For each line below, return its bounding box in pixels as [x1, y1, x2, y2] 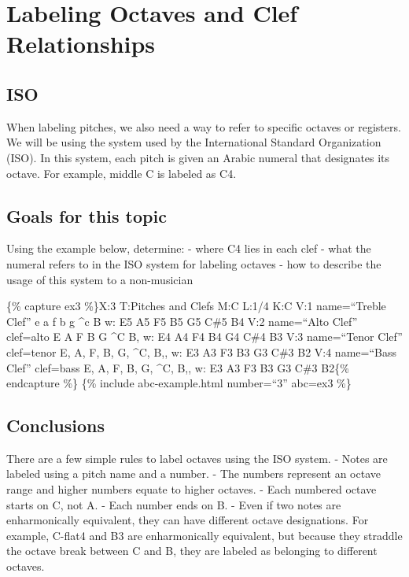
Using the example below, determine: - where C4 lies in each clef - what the [6, 240, 371, 257]
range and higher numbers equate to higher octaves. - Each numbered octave [6, 481, 377, 497]
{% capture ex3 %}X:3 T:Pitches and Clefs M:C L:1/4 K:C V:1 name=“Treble [6, 298, 386, 314]
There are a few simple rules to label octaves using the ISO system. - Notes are [6, 449, 388, 466]
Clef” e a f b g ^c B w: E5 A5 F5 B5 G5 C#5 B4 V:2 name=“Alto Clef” [6, 313, 358, 329]
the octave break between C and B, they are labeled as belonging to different [6, 542, 378, 559]
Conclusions [6, 413, 105, 438]
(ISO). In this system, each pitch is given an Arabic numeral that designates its [6, 149, 390, 165]
